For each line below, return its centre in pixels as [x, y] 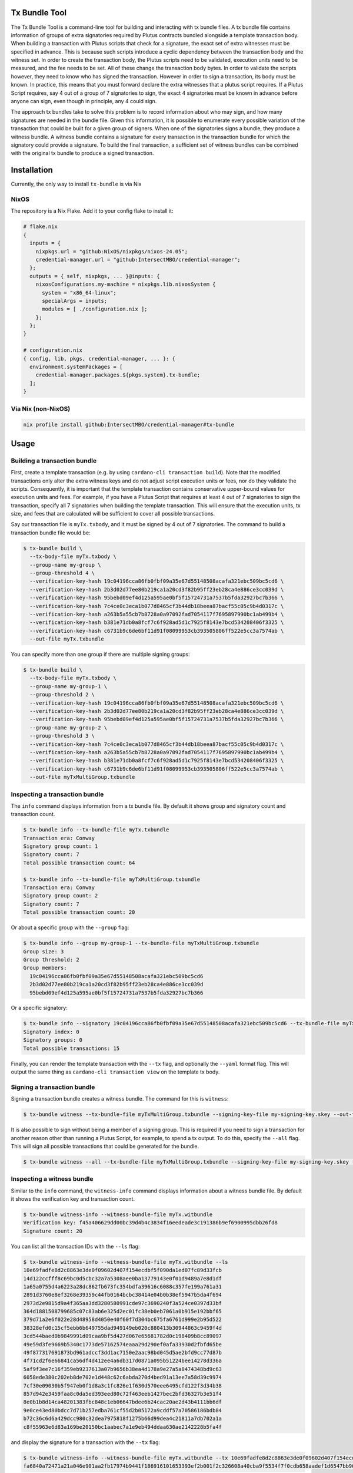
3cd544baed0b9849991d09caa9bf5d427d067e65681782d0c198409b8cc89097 [123, 1336]
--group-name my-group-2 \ [69, 727]
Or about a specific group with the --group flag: [70, 927]
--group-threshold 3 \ [62, 736]
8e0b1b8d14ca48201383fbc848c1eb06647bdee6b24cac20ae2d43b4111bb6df [123, 1402]
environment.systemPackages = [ [76, 367]
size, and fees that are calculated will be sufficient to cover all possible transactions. [113, 514]
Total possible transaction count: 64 [79, 863]
